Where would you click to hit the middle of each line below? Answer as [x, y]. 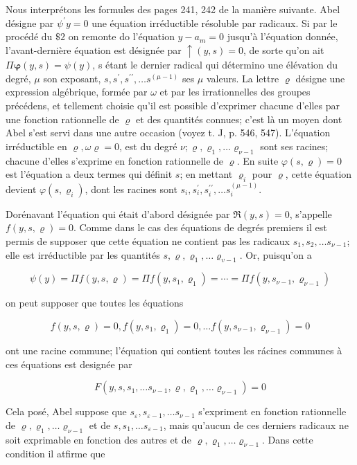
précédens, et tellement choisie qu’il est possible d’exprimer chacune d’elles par [173, 106]
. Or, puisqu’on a [276, 254]
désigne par [30, 22]
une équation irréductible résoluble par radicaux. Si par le [215, 22]
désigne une [320, 78]
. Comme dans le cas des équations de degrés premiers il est [200, 227]
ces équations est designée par [69, 364]
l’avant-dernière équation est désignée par [94, 49]
